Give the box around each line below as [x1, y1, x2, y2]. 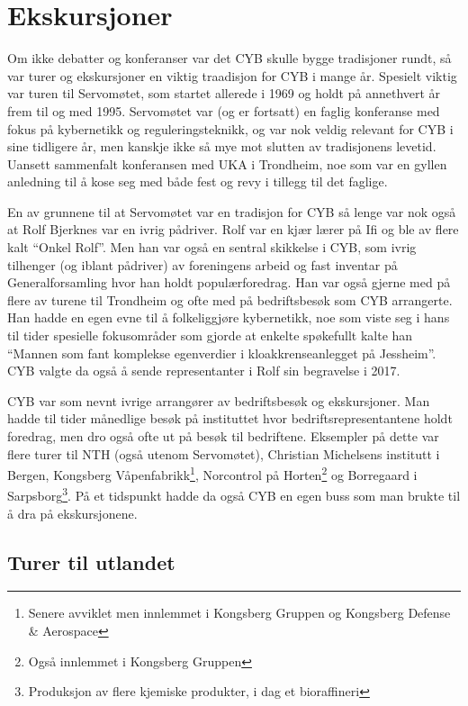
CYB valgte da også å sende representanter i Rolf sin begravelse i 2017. [7, 361, 400, 380]
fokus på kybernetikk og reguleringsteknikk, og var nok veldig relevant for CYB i [7, 119, 454, 138]
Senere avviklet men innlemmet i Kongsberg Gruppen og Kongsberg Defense [28, 603, 451, 622]
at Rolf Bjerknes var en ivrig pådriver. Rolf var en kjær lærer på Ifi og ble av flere [7, 220, 459, 239]
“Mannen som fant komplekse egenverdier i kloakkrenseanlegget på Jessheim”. [7, 343, 436, 362]
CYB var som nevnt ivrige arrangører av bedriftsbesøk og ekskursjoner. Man [7, 391, 430, 410]
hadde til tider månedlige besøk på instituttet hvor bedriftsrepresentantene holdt [7, 409, 453, 428]
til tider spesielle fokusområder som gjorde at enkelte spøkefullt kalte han [7, 326, 413, 345]
